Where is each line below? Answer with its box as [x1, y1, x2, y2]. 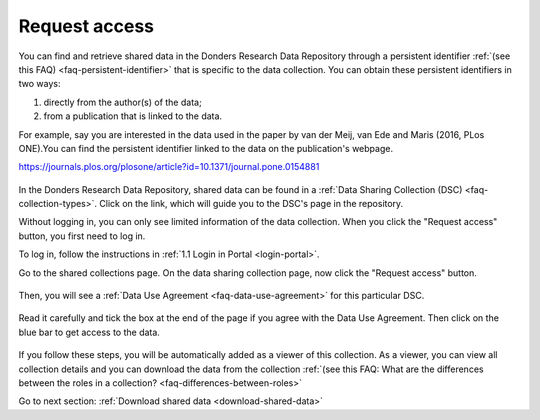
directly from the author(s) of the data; [43, 96, 202, 108]
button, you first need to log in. [18, 230, 146, 242]
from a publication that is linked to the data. [43, 110, 223, 122]
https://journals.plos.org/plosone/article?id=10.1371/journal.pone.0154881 [18, 161, 320, 173]
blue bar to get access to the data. [18, 326, 160, 338]
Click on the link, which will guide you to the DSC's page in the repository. [99, 198, 404, 210]
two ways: [18, 78, 61, 90]
